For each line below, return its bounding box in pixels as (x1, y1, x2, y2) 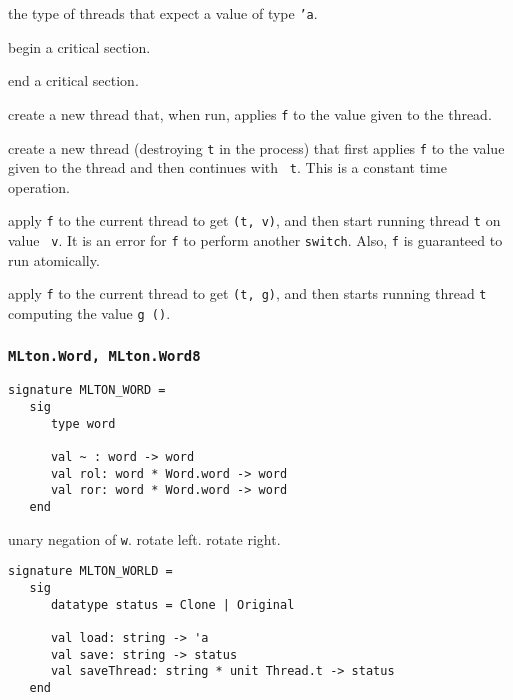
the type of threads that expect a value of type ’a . (8, 3, 318, 23)
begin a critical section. (8, 36, 151, 57)
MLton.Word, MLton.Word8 (8, 347, 201, 364)
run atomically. (8, 249, 100, 270)
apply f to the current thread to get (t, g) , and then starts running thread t (8, 283, 487, 304)
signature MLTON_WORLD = (8, 564, 173, 579)
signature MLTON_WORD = (8, 383, 166, 398)
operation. (8, 176, 70, 197)
